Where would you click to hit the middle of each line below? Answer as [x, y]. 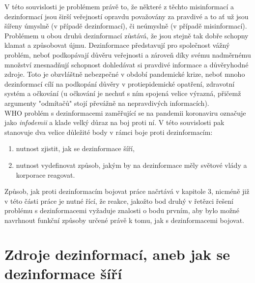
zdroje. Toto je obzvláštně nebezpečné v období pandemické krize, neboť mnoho [125, 74]
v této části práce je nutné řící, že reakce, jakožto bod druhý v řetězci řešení [119, 201]
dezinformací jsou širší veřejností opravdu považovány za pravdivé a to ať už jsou [127, 16]
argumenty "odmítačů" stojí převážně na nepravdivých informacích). [107, 103]
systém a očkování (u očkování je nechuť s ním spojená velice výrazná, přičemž [123, 93]
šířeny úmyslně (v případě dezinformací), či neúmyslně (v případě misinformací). [126, 26]
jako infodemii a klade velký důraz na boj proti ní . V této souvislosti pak [114, 122]
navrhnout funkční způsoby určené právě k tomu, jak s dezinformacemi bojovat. [125, 220]
